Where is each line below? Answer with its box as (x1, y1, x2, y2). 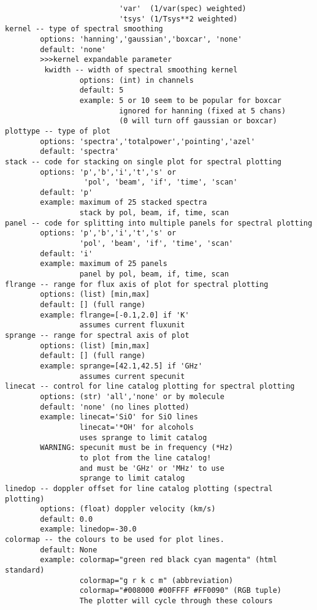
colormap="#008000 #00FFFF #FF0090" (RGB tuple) (79, 586, 282, 595)
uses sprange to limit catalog (79, 433, 207, 442)
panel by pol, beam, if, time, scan (79, 270, 229, 279)
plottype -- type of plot (5, 126, 110, 135)
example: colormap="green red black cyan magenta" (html (40, 555, 277, 565)
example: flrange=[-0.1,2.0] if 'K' (40, 310, 189, 319)
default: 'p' (40, 188, 93, 197)
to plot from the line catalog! (79, 453, 212, 462)
